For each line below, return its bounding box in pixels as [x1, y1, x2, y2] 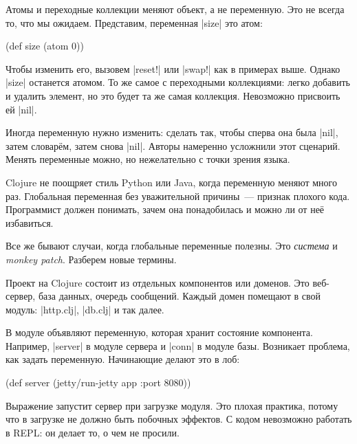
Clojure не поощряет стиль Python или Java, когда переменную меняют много [6, 175, 337, 189]
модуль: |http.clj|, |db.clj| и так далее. [6, 302, 164, 316]
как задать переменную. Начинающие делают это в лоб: [6, 352, 240, 366]
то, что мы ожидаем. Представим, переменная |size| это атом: [6, 15, 263, 30]
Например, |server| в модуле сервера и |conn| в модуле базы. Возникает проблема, [6, 338, 350, 353]
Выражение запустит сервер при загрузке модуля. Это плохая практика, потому [6, 398, 338, 412]
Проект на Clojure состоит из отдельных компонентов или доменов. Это [6, 275, 310, 289]
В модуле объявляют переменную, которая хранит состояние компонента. [6, 325, 313, 340]
